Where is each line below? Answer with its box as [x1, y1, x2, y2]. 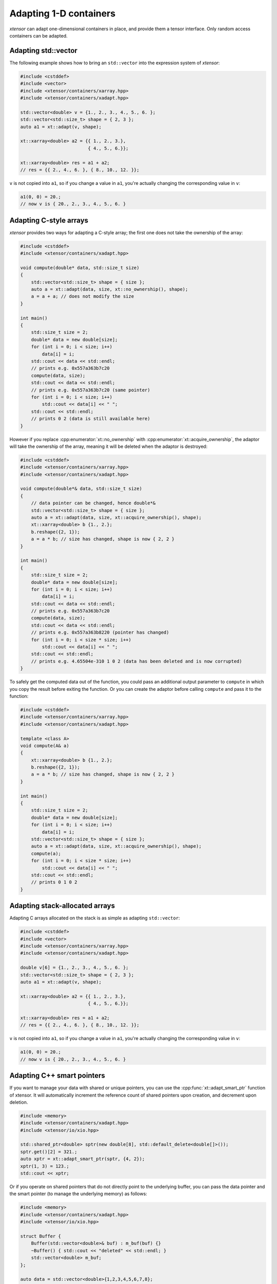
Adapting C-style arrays [9, 216, 89, 224]
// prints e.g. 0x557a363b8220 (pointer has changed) [31, 630, 169, 635]
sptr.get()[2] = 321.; [20, 1148, 77, 1155]
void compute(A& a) [20, 743, 69, 748]
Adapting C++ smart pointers [9, 1071, 105, 1080]
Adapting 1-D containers [9, 8, 115, 19]
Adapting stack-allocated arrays [9, 901, 115, 910]
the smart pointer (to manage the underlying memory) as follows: [9, 1191, 147, 1197]
